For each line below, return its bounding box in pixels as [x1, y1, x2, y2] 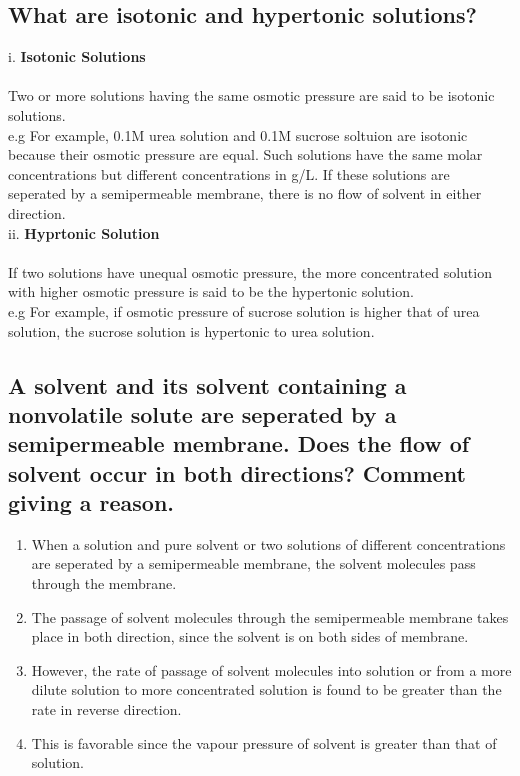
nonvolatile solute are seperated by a [8, 398, 397, 429]
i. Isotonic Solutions [8, 46, 146, 67]
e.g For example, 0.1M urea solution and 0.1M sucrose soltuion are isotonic [8, 124, 468, 145]
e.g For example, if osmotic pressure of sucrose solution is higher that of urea [8, 300, 480, 321]
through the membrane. [31, 573, 177, 594]
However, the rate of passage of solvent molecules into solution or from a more [31, 659, 512, 680]
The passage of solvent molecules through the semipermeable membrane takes [31, 606, 509, 627]
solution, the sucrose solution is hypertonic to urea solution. [8, 320, 375, 341]
